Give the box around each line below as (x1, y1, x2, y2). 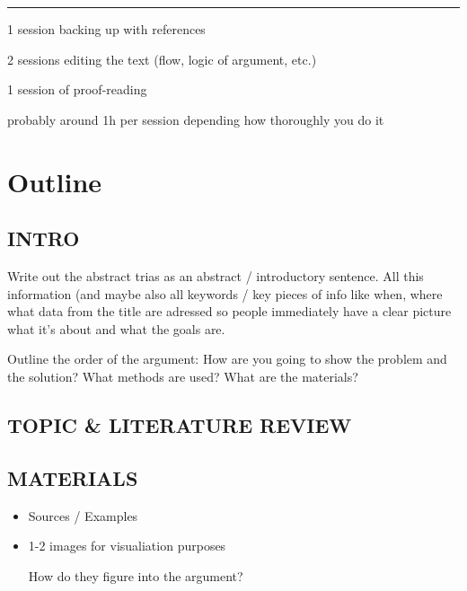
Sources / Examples (28, 506, 138, 525)
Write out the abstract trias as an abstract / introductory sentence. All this (7, 266, 424, 285)
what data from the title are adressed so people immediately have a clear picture (7, 302, 452, 321)
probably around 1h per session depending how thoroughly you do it (7, 110, 384, 128)
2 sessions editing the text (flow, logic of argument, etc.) (7, 49, 317, 68)
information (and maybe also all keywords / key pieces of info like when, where (7, 284, 443, 303)
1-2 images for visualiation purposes (28, 536, 226, 555)
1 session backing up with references (7, 20, 206, 38)
